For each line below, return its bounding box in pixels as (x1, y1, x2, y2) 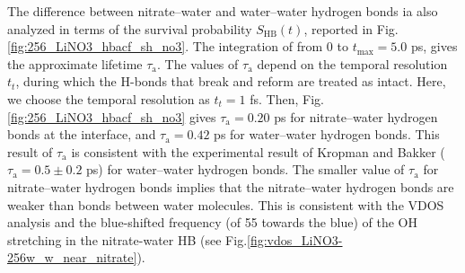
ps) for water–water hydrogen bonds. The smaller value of (86, 160, 405, 179)
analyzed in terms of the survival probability (7, 19, 252, 38)
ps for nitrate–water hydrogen (274, 107, 438, 126)
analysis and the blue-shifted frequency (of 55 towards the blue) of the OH (7, 213, 417, 232)
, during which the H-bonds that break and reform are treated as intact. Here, (15, 72, 446, 91)
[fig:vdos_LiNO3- (247, 230, 343, 249)
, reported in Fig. (303, 19, 399, 38)
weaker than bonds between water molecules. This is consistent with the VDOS (7, 195, 444, 214)
